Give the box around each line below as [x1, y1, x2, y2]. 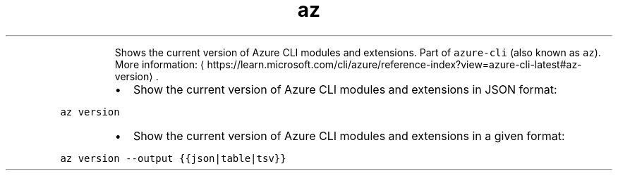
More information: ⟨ [114, 58, 205, 70]
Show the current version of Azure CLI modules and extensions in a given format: [133, 128, 565, 143]
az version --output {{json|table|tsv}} [60, 152, 286, 164]
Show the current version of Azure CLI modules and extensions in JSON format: [133, 82, 557, 96]
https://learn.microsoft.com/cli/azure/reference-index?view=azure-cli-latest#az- [207, 58, 582, 70]
